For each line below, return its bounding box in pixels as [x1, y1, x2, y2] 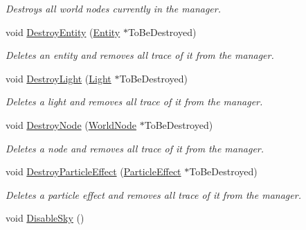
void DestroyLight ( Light [6, 71, 111, 85]
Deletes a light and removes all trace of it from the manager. [6, 94, 263, 109]
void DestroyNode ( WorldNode [6, 117, 137, 132]
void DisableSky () [6, 211, 84, 225]
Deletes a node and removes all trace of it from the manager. [6, 141, 264, 155]
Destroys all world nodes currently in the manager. [6, 1, 221, 15]
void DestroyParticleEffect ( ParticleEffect [6, 164, 181, 179]
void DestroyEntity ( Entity [6, 24, 120, 39]
